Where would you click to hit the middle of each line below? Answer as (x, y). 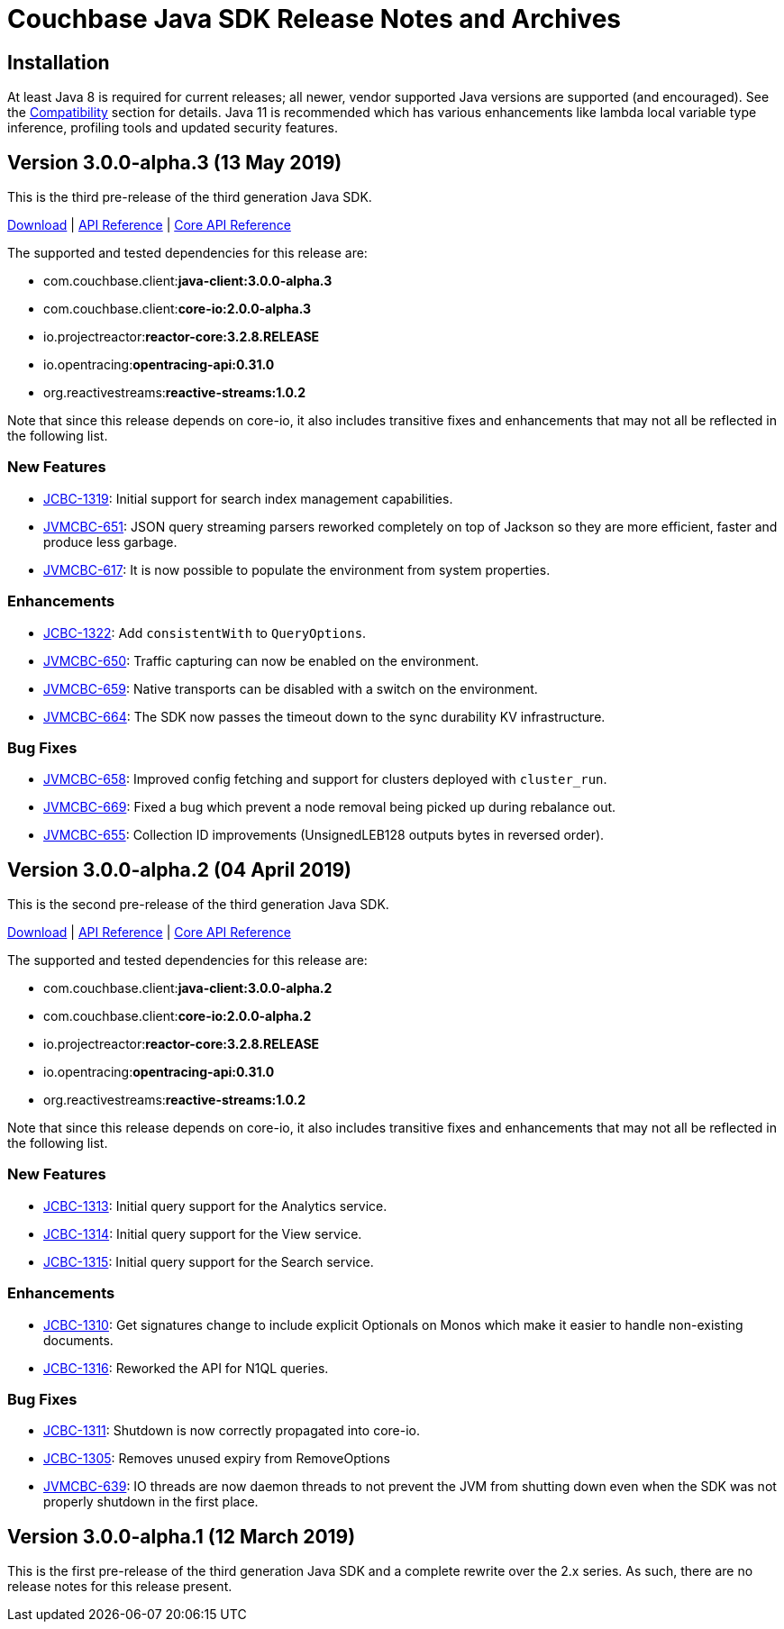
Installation (59, 62)
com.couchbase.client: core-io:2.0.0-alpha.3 (178, 309)
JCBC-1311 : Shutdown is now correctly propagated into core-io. (232, 1431)
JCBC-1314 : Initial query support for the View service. (203, 1233)
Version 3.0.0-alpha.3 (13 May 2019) (175, 162)
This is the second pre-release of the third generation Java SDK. (198, 905)
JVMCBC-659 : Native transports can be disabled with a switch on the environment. (291, 688)
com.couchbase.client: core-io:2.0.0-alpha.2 (178, 1016)
